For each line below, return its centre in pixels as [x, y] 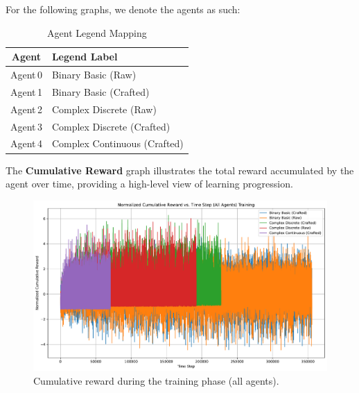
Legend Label [85, 57]
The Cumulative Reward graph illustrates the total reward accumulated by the [180, 170]
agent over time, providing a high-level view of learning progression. [149, 184]
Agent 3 [26, 126]
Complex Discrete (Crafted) [111, 126]
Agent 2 [26, 109]
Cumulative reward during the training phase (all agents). [156, 380]
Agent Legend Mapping [97, 32]
